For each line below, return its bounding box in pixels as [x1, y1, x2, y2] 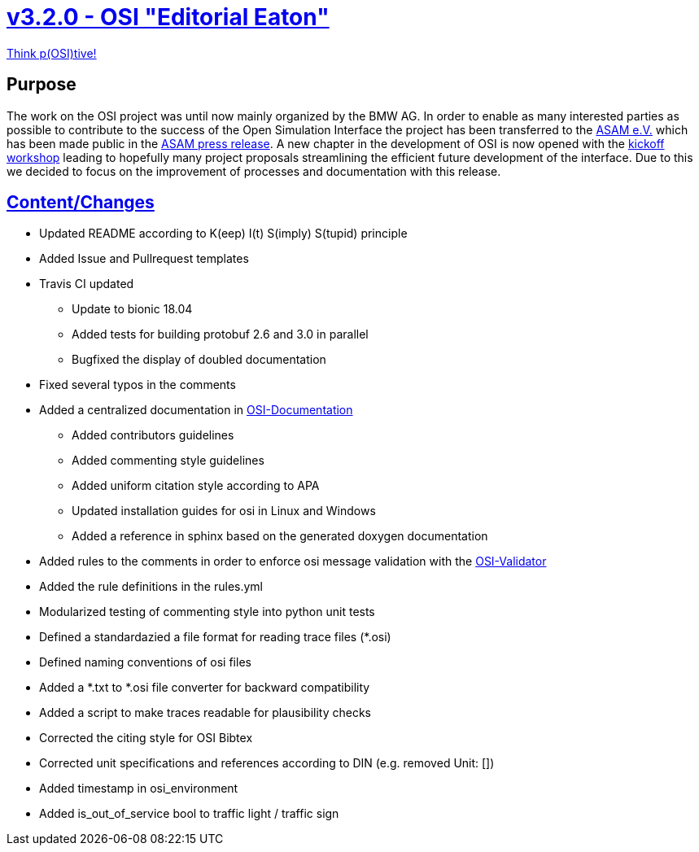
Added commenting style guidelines [72, 453, 264, 468]
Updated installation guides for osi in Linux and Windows [72, 504, 376, 518]
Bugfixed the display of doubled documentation [72, 352, 326, 367]
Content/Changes [7, 192, 155, 213]
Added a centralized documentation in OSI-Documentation [39, 403, 353, 417]
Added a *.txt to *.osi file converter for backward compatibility [39, 680, 370, 695]
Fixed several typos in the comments [39, 378, 236, 392]
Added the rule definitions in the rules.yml [39, 579, 264, 594]
